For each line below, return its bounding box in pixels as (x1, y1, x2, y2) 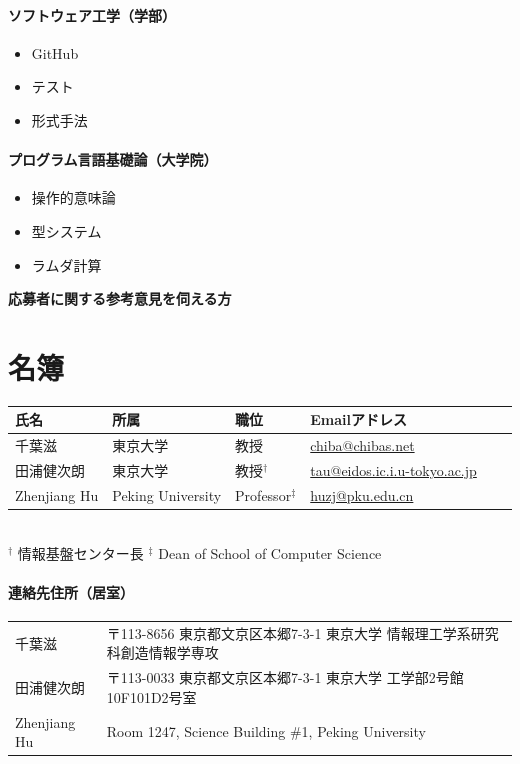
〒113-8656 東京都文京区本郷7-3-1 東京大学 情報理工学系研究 (106, 622, 499, 643)
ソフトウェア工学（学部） (8, 4, 176, 25)
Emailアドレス (310, 409, 408, 430)
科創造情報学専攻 (106, 642, 219, 663)
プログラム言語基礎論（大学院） (8, 149, 218, 170)
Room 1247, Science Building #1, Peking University (106, 721, 426, 742)
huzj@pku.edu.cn (310, 484, 414, 505)
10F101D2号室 (106, 686, 197, 707)
